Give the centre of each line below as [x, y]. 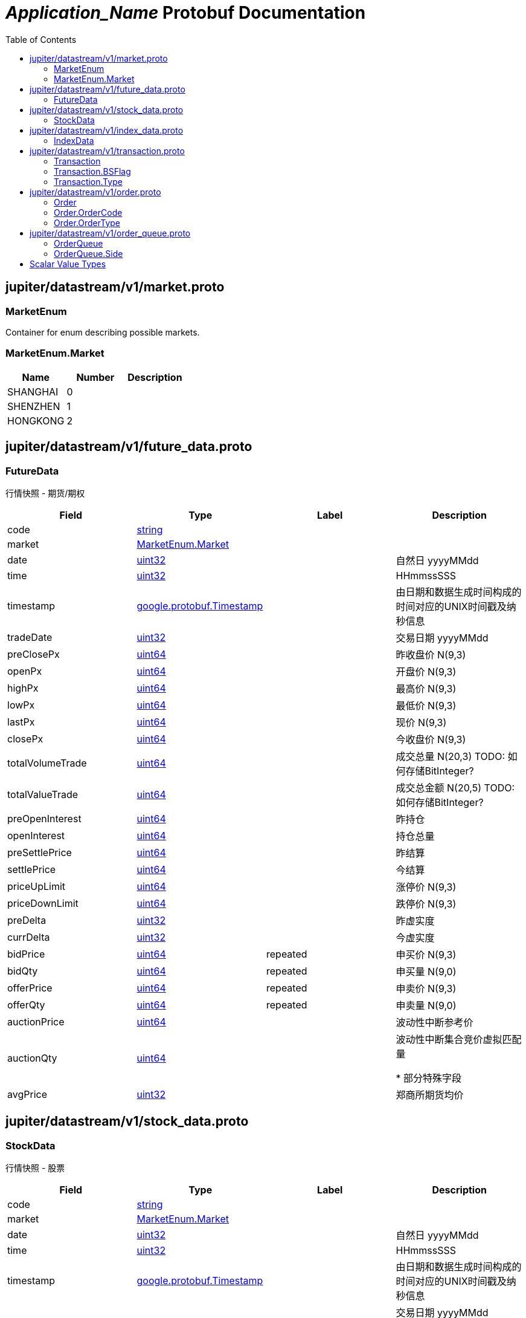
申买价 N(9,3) [426, 954]
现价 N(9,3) [421, 722]
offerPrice [30, 988]
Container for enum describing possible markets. [103, 332]
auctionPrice [36, 1021]
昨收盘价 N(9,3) [431, 654]
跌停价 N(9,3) [426, 904]
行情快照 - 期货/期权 [45, 493]
